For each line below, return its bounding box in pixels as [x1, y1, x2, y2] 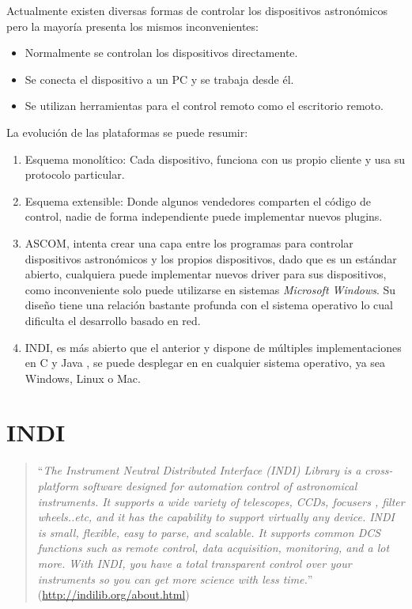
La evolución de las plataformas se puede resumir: [6, 123, 248, 140]
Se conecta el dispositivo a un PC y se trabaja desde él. [25, 70, 294, 87]
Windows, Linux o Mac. [25, 369, 141, 386]
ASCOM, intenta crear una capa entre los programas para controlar [25, 234, 353, 251]
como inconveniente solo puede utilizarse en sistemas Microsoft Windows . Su [25, 281, 396, 297]
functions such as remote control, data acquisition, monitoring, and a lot [37, 539, 390, 556]
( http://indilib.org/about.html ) [37, 586, 190, 603]
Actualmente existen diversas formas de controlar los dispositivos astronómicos [6, 2, 387, 18]
